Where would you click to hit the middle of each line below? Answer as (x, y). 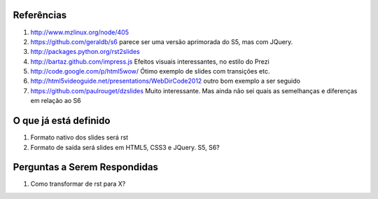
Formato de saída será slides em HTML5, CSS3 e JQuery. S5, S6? (125, 147)
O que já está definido (62, 121)
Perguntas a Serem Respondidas (86, 167)
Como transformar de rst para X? (78, 184)
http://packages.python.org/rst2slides (85, 52)
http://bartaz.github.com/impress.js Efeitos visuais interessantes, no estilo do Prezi (150, 61)
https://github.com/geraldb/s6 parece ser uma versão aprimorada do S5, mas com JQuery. (162, 41)
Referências (40, 15)
